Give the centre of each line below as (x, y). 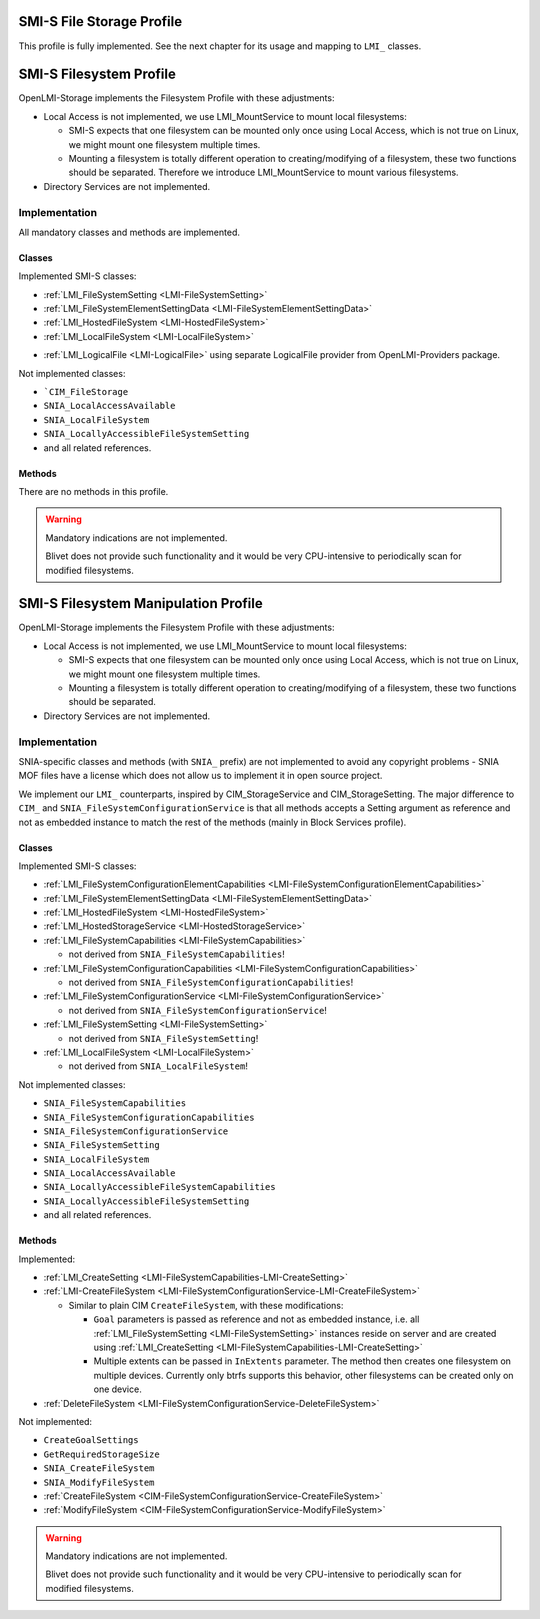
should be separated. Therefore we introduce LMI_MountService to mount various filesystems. (263, 172)
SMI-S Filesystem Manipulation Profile (141, 603)
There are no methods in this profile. (93, 491)
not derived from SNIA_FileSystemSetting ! (163, 1038)
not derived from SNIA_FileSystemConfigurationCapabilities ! (211, 982)
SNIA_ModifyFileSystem (99, 1482)
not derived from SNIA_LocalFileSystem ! (158, 1066)
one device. (117, 1389)
